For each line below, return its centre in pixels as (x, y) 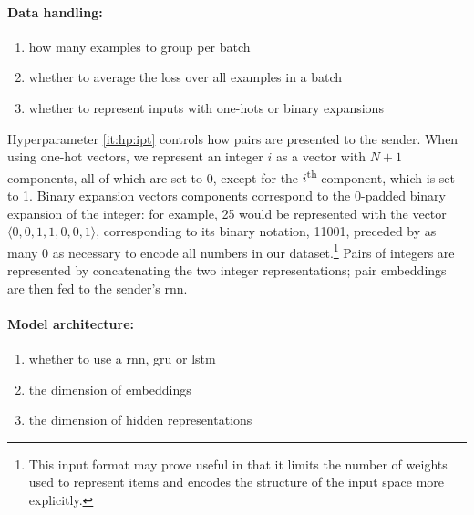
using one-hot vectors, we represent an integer (135, 156)
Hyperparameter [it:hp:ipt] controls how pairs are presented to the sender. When (233, 138)
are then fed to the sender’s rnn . (98, 288)
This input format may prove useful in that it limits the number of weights (238, 463)
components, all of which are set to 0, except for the (153, 177)
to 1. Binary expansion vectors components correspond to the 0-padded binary (227, 196)
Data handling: (55, 11)
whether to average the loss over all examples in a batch (185, 77)
